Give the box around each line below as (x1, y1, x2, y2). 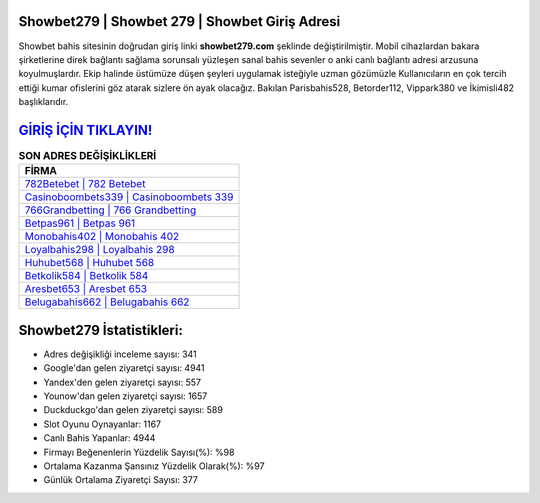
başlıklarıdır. (18, 96, 69, 108)
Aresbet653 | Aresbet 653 (24, 282, 148, 296)
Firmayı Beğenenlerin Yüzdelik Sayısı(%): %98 (43, 446, 235, 458)
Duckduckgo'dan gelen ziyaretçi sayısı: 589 (43, 404, 224, 416)
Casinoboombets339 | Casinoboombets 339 (24, 190, 234, 204)
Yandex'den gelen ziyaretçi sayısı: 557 (43, 376, 202, 388)
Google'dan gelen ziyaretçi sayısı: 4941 (43, 362, 205, 374)
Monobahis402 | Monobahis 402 (24, 230, 180, 244)
